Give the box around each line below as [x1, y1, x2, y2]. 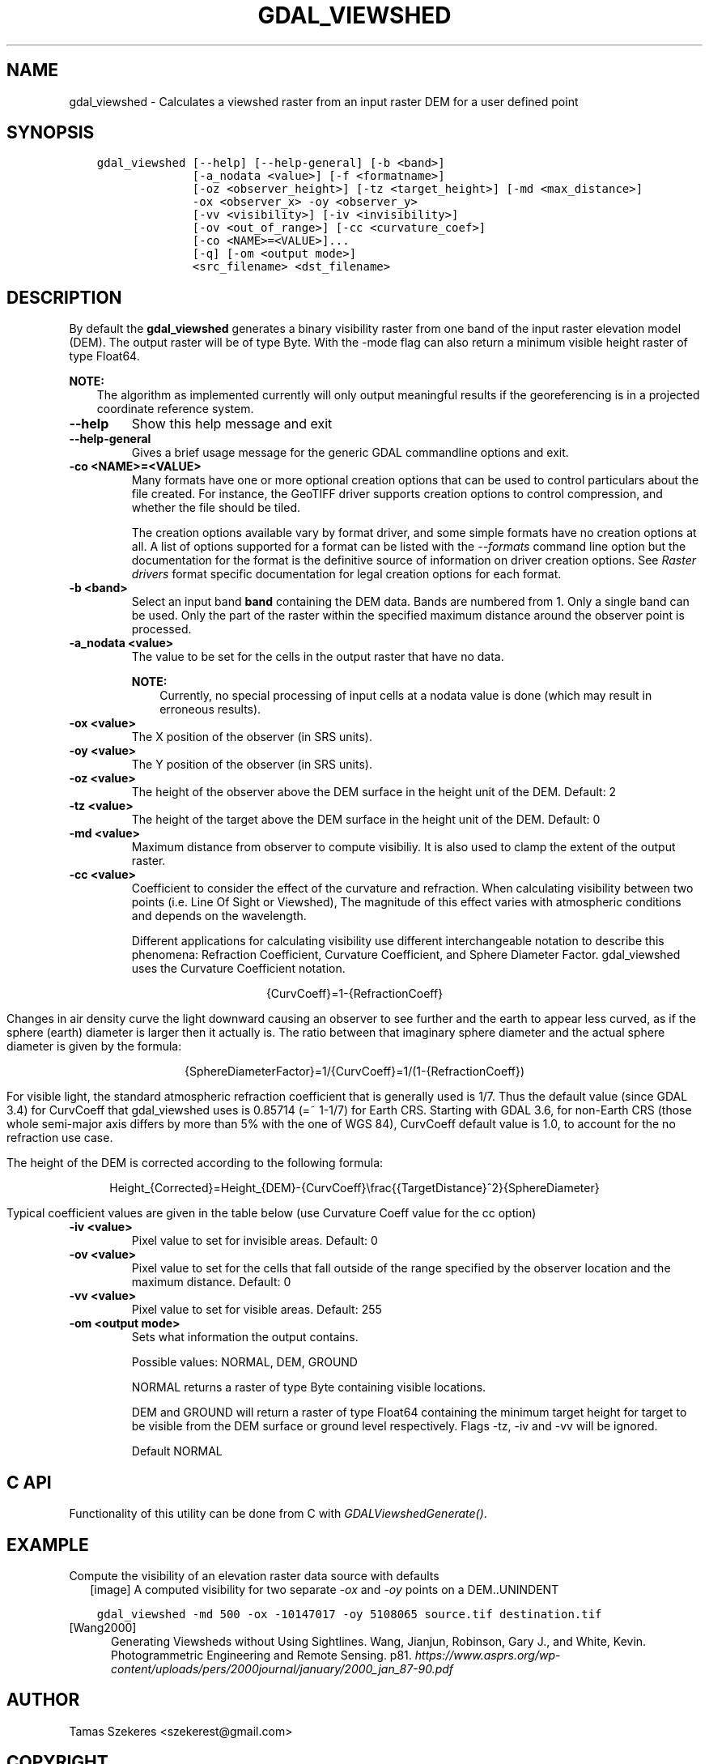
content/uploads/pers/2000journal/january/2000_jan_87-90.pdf [111, 1661, 454, 1676]
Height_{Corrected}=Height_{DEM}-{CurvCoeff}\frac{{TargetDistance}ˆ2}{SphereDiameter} [109, 1181, 600, 1195]
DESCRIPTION [6, 287, 122, 308]
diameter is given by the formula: [6, 1039, 182, 1054]
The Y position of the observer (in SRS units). [131, 757, 372, 772]
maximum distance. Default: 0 [131, 1275, 291, 1289]
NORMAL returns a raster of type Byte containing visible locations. [131, 1380, 486, 1395]
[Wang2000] [69, 1620, 137, 1634]
